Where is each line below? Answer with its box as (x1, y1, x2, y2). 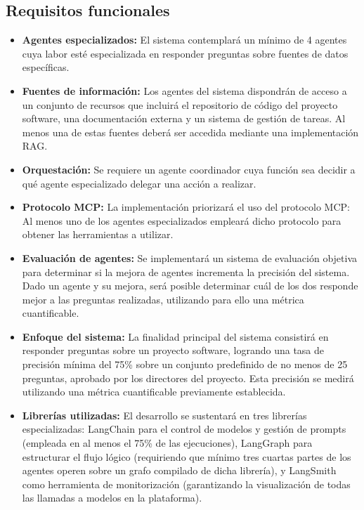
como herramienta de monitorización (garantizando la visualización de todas (22, 476, 351, 491)
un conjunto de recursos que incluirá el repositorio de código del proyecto (22, 97, 338, 112)
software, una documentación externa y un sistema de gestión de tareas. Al (22, 111, 346, 126)
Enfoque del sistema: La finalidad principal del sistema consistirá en (22, 329, 329, 344)
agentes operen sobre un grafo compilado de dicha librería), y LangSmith (22, 463, 337, 478)
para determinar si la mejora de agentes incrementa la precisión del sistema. (22, 264, 350, 279)
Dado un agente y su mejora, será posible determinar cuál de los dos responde (22, 278, 358, 293)
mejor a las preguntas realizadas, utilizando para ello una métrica (22, 292, 304, 306)
